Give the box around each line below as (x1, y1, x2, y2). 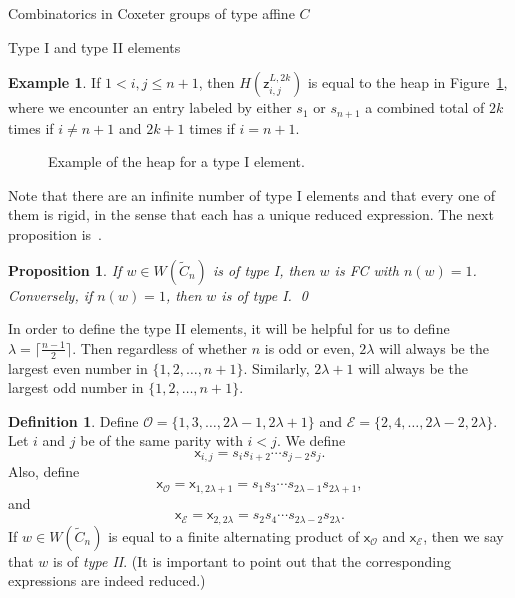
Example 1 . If (8, 72, 101, 93)
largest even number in (8, 357, 148, 378)
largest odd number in (8, 377, 144, 398)
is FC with (334, 259, 399, 280)
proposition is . (8, 224, 102, 245)
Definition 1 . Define (8, 410, 139, 431)
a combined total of (365, 97, 485, 118)
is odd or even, (264, 337, 355, 358)
